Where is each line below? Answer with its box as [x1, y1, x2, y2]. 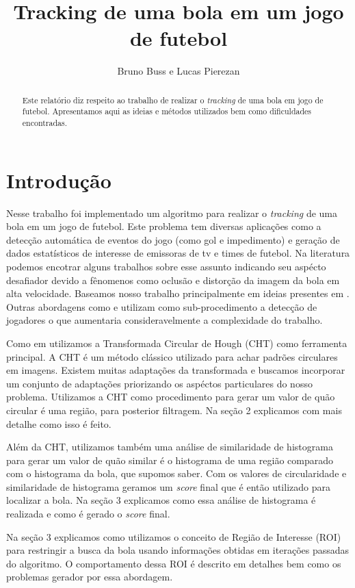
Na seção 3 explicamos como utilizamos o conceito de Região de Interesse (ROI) [6, 529, 341, 544]
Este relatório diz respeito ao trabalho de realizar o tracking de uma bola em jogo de [22, 94, 324, 105]
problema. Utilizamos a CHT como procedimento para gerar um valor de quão [6, 389, 335, 404]
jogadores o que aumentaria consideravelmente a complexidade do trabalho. [6, 313, 323, 327]
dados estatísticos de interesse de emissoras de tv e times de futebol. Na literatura [6, 246, 350, 260]
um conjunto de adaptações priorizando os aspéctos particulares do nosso [6, 376, 313, 390]
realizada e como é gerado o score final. [6, 507, 170, 521]
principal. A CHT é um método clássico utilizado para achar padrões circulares [6, 349, 338, 363]
